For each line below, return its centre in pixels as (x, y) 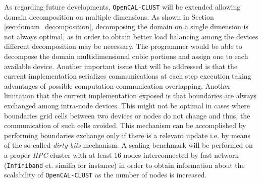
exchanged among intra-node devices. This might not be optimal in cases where (127, 105)
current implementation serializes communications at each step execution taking (128, 76)
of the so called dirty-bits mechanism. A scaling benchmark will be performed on (128, 145)
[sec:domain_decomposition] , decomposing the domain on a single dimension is (126, 26)
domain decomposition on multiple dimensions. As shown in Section (109, 16)
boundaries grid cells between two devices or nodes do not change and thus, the (127, 115)
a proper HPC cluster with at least (58, 155)
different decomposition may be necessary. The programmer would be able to (123, 46)
